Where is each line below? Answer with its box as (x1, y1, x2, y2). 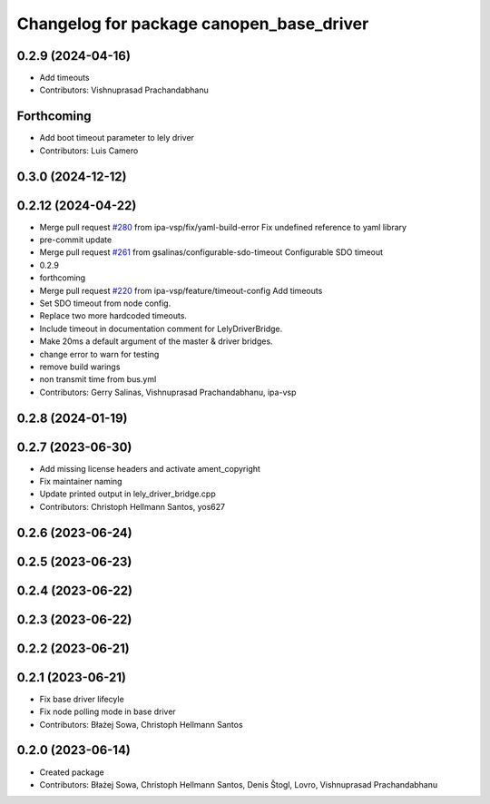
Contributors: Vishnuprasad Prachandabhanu (39, 84, 209, 95)
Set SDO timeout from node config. (39, 298, 171, 309)
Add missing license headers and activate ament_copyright (39, 463, 260, 474)
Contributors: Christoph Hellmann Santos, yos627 (39, 501, 226, 512)
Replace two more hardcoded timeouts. (39, 310, 188, 321)
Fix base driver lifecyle (39, 693, 124, 704)
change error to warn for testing (39, 348, 160, 359)
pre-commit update (39, 234, 113, 245)
